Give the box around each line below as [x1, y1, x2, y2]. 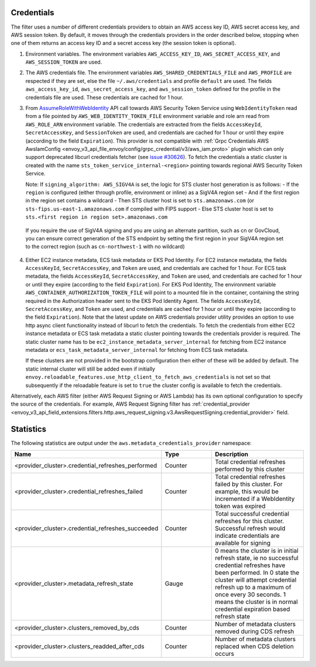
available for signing [215, 539, 271, 547]
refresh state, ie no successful [215, 554, 298, 562]
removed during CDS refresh [215, 627, 294, 635]
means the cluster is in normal [215, 598, 298, 606]
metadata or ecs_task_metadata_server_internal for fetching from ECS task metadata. [25, 346, 249, 353]
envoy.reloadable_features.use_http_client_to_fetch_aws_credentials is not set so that [25, 374, 271, 381]
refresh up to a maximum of [215, 583, 292, 591]
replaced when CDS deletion [215, 642, 294, 650]
